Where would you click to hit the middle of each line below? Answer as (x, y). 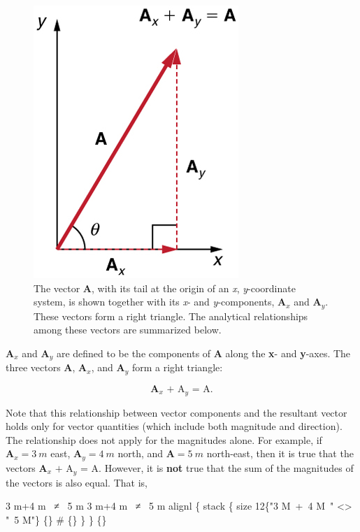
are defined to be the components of (134, 353)
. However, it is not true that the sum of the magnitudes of (226, 467)
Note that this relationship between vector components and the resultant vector (177, 412)
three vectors (33, 367)
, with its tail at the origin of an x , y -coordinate (193, 288)
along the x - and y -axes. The (288, 353)
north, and (141, 453)
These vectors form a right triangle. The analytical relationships (171, 316)
